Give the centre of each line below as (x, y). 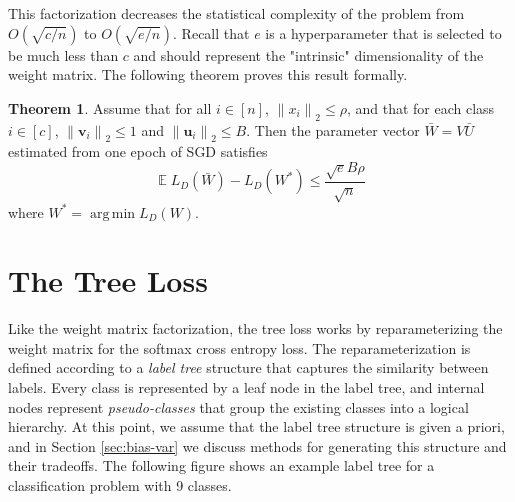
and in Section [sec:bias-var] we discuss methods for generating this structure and (257, 445)
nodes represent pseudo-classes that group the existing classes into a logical (238, 406)
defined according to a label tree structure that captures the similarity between (248, 367)
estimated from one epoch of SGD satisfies (138, 151)
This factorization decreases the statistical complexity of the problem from (236, 13)
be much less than (63, 54)
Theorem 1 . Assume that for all (110, 107)
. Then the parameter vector (333, 129)
